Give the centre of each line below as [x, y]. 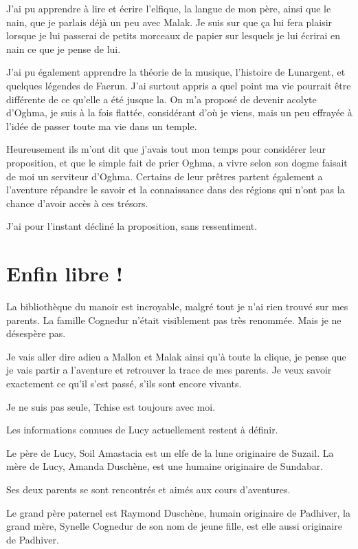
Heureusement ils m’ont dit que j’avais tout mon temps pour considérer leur [166, 149]
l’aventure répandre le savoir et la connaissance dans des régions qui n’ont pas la [176, 190]
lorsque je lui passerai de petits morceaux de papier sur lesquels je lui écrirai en [174, 35]
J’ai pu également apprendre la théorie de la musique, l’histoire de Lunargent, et [176, 72]
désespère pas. [36, 333]
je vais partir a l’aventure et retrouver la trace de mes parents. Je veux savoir [169, 370]
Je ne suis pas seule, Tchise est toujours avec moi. [111, 406]
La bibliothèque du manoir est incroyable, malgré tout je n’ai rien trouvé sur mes [177, 306]
